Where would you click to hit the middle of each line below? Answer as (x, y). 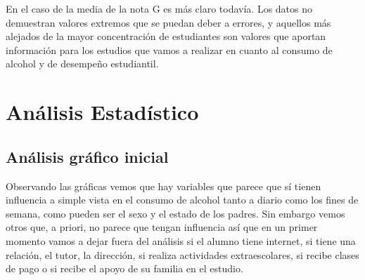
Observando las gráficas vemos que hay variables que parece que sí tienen (164, 186)
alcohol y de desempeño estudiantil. (82, 64)
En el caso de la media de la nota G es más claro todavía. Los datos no (159, 8)
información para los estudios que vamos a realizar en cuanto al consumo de (169, 49)
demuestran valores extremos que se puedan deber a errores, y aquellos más (168, 22)
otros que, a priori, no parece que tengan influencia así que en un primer (162, 227)
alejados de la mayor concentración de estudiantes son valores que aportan (166, 36)
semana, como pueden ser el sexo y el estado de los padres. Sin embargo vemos (175, 213)
